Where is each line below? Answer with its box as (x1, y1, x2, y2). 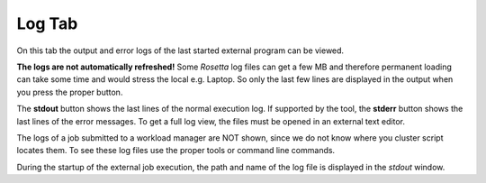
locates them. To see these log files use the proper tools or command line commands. (16, 145, 336, 156)
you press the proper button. (16, 87, 123, 97)
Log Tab (16, 14, 78, 33)
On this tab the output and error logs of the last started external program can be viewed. (16, 45, 345, 56)
